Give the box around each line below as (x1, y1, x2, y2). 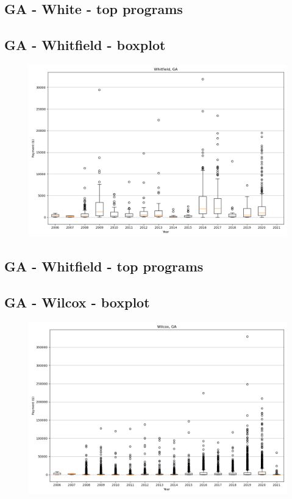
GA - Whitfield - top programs (4, 257, 204, 276)
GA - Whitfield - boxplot (4, 35, 166, 54)
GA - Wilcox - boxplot (4, 293, 150, 312)
